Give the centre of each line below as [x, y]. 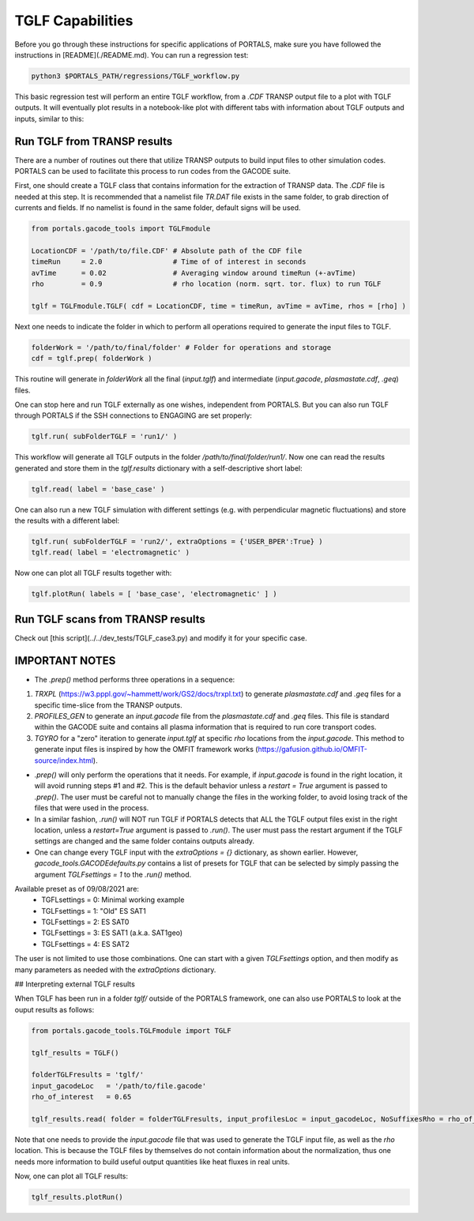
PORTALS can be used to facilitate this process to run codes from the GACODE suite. [153, 171]
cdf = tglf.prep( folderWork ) [92, 359]
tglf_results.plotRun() [77, 1197]
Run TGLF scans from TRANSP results [110, 619]
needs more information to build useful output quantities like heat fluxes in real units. [152, 1162]
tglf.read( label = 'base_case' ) [98, 489]
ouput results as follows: [55, 1009]
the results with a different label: [67, 520]
